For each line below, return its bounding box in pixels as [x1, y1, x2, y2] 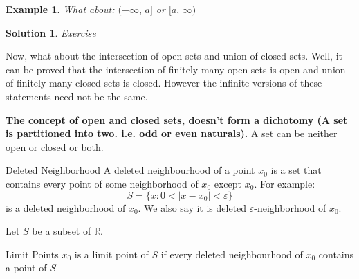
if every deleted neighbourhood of [160, 246, 303, 261]
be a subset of [32, 224, 91, 238]
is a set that [270, 163, 322, 177]
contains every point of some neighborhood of [6, 176, 199, 190]
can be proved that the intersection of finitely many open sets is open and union [6, 62, 346, 76]
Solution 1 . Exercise [6, 25, 96, 39]
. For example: [254, 176, 315, 190]
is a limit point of [74, 246, 149, 261]
